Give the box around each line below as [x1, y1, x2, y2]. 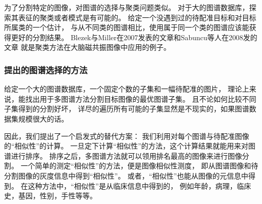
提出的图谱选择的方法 [4, 63, 88, 76]
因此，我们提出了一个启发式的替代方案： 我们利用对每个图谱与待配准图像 [4, 130, 249, 141]
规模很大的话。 [18, 113, 68, 124]
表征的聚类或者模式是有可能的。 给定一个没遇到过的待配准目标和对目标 [18, 12, 256, 22]
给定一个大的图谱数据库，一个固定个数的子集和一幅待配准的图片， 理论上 [4, 83, 249, 94]
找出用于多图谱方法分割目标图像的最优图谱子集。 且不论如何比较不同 [25, 93, 256, 104]
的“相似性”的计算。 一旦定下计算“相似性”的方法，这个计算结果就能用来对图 [4, 140, 256, 151]
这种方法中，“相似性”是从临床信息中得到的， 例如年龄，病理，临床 [28, 180, 251, 191]
